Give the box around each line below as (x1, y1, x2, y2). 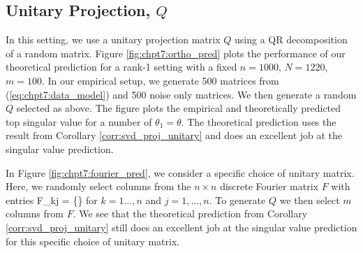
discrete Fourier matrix (220, 179, 318, 194)
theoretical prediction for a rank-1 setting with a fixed (6, 59, 237, 74)
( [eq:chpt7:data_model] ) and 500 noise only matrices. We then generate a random (6, 87, 357, 101)
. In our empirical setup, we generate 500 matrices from (41, 73, 279, 87)
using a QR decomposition (234, 32, 348, 47)
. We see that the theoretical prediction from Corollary (73, 206, 308, 221)
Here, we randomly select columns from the (6, 179, 191, 194)
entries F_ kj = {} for (6, 192, 98, 207)
